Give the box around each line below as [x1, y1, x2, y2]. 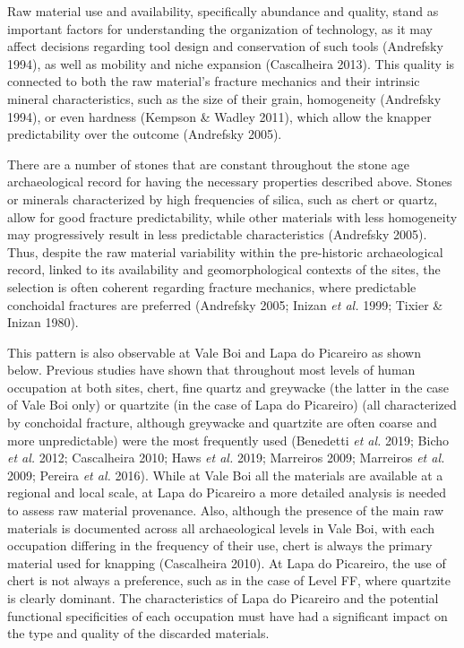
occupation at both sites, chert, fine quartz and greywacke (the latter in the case [7, 377, 450, 396]
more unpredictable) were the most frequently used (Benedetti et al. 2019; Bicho [7, 430, 450, 449]
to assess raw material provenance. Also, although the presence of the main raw [7, 501, 444, 520]
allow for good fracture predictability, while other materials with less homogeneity [7, 207, 458, 226]
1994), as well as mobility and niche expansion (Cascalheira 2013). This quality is [7, 54, 455, 73]
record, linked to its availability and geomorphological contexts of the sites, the [7, 260, 441, 279]
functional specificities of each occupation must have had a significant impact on [7, 606, 448, 625]
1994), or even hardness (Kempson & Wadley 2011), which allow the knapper [7, 107, 432, 125]
